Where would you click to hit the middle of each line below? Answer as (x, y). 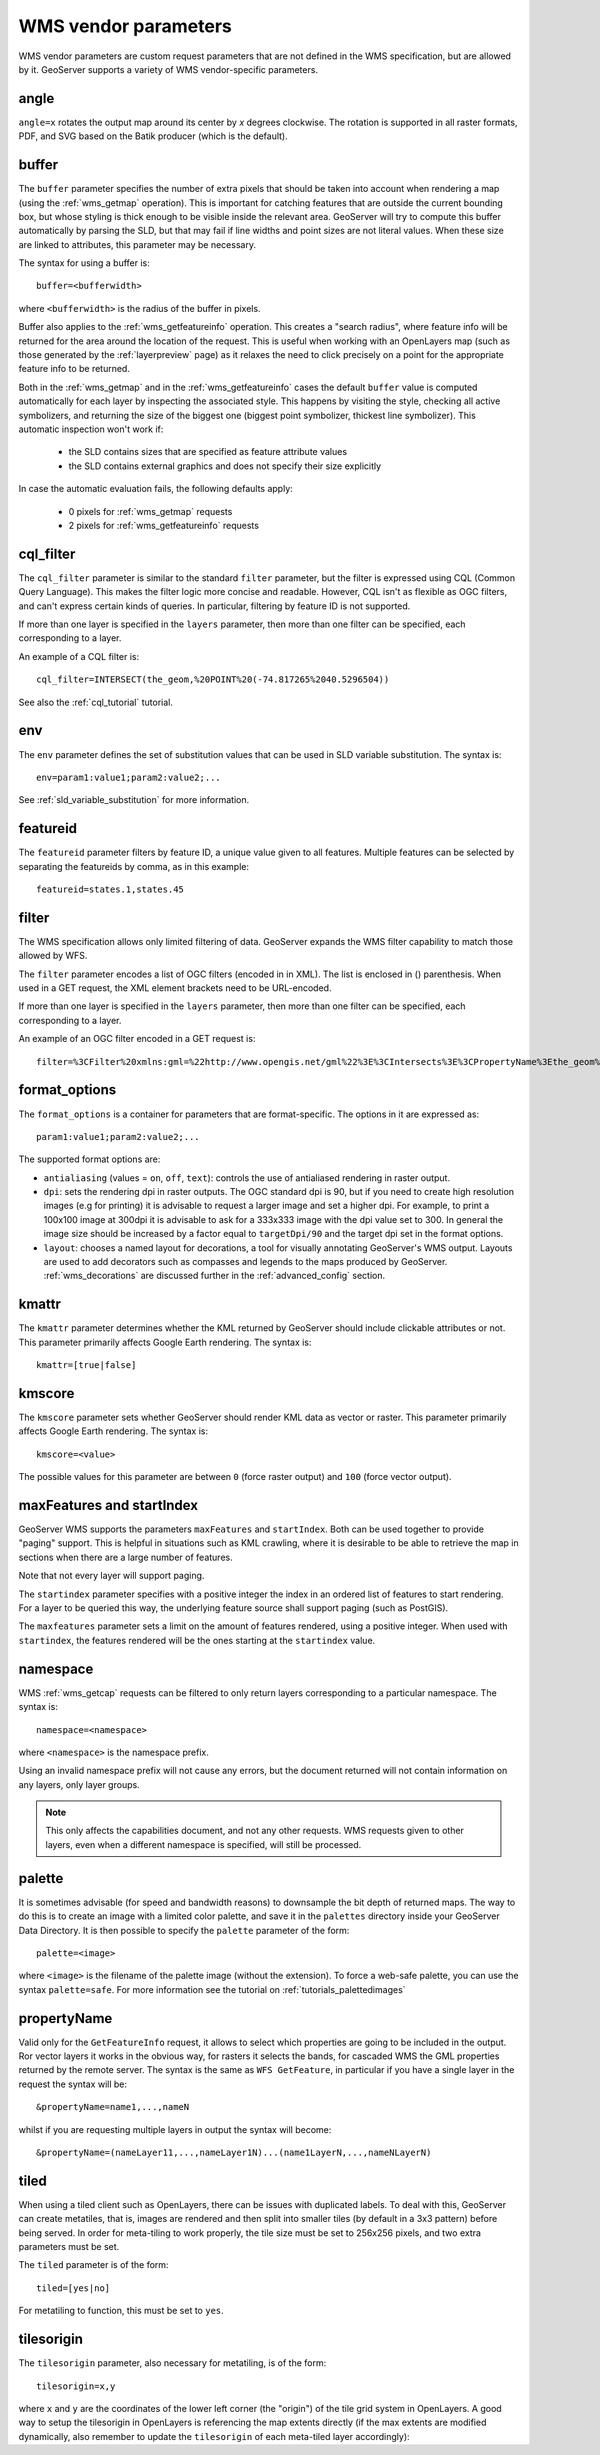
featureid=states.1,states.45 (110, 889)
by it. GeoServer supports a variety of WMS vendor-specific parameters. (168, 69)
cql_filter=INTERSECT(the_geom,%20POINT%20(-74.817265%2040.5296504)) (213, 679)
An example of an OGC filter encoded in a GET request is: (137, 1039)
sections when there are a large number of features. (126, 1557)
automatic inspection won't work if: (91, 429)
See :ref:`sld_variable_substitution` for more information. (134, 800)
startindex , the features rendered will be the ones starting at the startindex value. (197, 1640)
